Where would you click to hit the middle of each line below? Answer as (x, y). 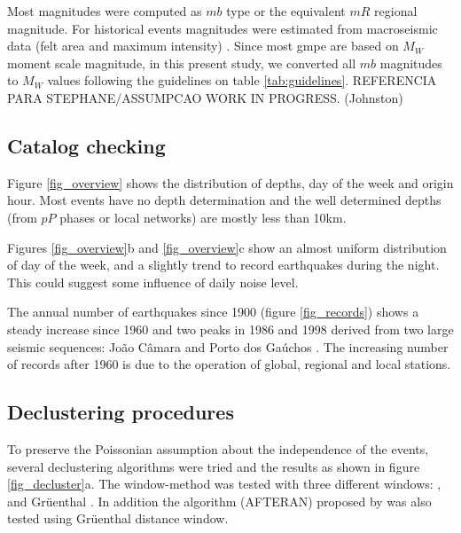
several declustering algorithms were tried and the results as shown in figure (214, 466)
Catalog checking (86, 145)
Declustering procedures (121, 412)
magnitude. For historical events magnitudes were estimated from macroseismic (223, 28)
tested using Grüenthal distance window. (118, 518)
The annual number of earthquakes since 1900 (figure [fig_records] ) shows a (213, 312)
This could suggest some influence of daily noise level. (153, 282)
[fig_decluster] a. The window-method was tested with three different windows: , (224, 484)
